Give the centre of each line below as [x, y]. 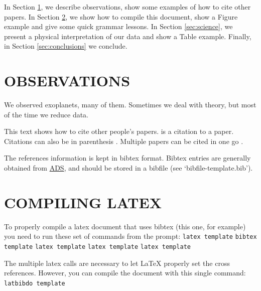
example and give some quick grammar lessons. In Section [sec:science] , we [118, 26]
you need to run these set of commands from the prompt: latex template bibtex [130, 236]
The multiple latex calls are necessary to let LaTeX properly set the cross [117, 263]
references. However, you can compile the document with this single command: [125, 273]
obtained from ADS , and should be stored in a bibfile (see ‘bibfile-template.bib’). [128, 168]
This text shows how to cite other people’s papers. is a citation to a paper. [119, 131]
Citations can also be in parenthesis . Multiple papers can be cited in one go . [124, 141]
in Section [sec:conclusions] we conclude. [66, 46]
